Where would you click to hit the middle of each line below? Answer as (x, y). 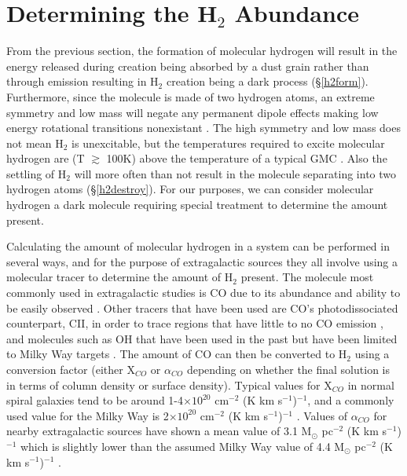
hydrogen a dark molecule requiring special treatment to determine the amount (197, 205)
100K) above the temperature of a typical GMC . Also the (247, 158)
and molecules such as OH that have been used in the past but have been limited (202, 338)
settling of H (37, 173)
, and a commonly (351, 400)
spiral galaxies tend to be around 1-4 (95, 400)
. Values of (322, 415)
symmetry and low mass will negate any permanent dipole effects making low (192, 112)
